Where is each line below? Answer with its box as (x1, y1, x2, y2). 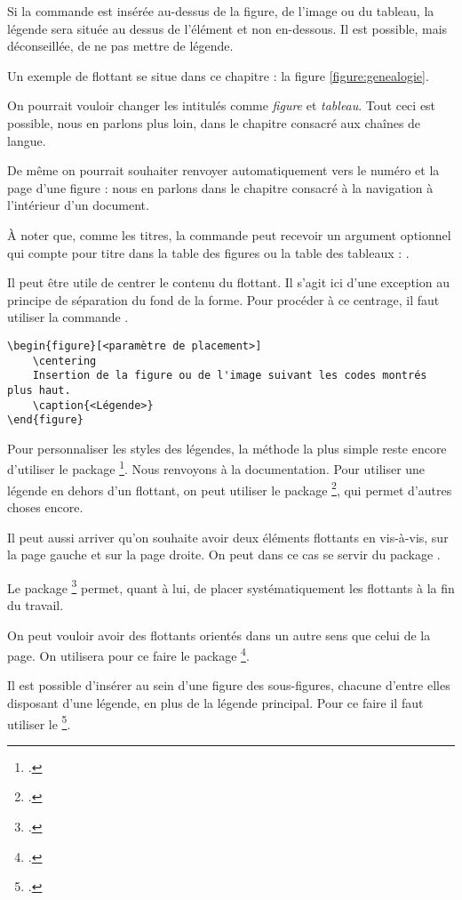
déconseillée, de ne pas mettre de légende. (7, 36, 234, 55)
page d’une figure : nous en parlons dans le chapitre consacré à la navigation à (7, 178, 434, 197)
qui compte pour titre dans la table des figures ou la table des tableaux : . (7, 243, 410, 261)
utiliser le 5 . (7, 711, 71, 733)
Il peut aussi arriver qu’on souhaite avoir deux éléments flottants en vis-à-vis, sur (7, 527, 449, 546)
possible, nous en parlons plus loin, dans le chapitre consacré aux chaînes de (7, 113, 421, 132)
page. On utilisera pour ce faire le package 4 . (7, 644, 250, 664)
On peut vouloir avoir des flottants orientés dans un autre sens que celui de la (7, 625, 431, 644)
